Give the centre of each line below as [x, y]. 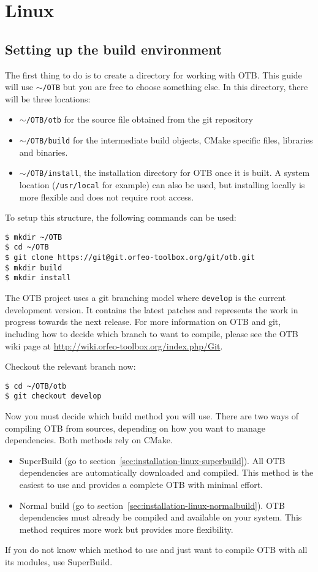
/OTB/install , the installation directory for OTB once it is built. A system [168, 173]
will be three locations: [48, 98]
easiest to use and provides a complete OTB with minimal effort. [141, 485]
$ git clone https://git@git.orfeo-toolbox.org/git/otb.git [130, 258]
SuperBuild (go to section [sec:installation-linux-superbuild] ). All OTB [152, 460]
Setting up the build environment [114, 49]
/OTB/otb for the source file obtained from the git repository [139, 119]
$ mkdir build [34, 268]
